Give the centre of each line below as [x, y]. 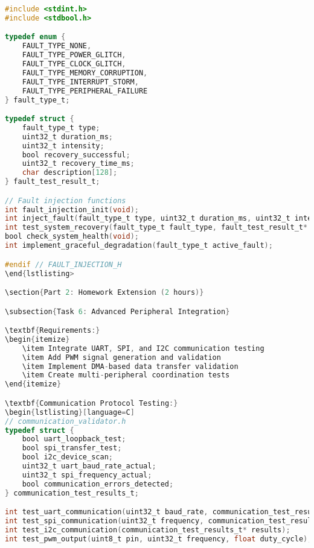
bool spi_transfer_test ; [72, 448]
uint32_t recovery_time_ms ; [78, 164]
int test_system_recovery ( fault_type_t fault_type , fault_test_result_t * [156, 228]
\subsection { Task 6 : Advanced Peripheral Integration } [117, 311]
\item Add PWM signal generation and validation [121, 357]
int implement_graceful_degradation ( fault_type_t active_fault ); [139, 246]
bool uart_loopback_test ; [74, 439]
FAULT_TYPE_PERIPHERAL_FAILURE [85, 91]
